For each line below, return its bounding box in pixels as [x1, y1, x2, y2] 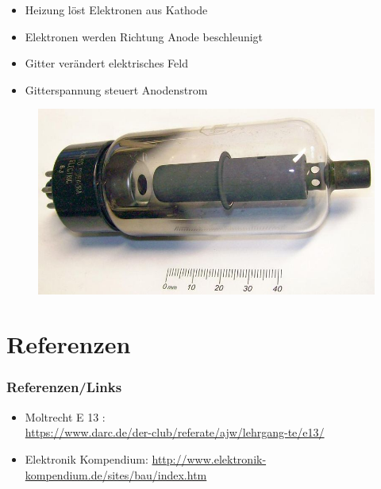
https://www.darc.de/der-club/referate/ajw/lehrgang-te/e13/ [25, 424, 325, 441]
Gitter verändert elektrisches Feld [25, 55, 188, 71]
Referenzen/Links [6, 377, 122, 397]
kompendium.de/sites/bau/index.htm [25, 466, 207, 483]
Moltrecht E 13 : [25, 408, 106, 425]
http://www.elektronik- [152, 450, 267, 467]
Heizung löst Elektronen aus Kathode [25, 2, 208, 17]
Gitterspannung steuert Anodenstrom [25, 81, 208, 98]
